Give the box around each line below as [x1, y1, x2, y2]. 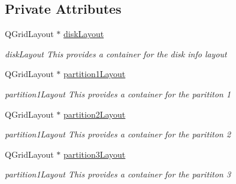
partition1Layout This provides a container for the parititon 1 [5, 87, 231, 100]
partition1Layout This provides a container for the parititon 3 [5, 168, 231, 180]
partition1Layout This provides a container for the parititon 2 [5, 128, 231, 140]
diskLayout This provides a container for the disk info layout [5, 47, 227, 60]
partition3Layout [63, 148, 126, 160]
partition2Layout [63, 108, 126, 120]
